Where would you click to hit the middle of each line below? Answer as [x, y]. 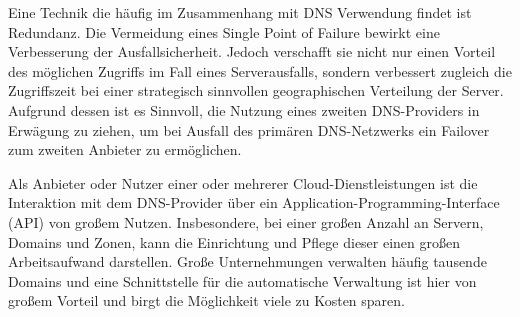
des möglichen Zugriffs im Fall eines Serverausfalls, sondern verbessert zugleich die [260, 70]
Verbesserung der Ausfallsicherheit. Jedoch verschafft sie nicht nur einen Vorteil [252, 51]
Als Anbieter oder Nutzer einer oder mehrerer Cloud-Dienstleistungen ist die [243, 182]
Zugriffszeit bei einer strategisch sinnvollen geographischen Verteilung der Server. [256, 90]
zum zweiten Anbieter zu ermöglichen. [125, 149]
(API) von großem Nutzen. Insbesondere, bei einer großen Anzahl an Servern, [246, 221]
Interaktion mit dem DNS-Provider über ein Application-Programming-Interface [254, 202]
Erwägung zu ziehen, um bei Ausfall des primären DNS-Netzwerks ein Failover [249, 129]
